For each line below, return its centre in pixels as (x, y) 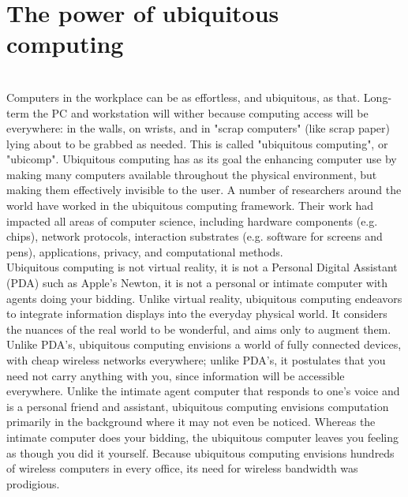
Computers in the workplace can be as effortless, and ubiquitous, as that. (183, 97)
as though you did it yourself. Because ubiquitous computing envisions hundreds (200, 452)
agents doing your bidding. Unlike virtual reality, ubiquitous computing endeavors (204, 298)
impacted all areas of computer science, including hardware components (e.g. (192, 220)
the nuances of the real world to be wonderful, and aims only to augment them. (199, 329)
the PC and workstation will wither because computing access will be (200, 112)
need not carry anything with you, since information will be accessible (176, 375)
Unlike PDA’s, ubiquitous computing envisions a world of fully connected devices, (204, 344)
